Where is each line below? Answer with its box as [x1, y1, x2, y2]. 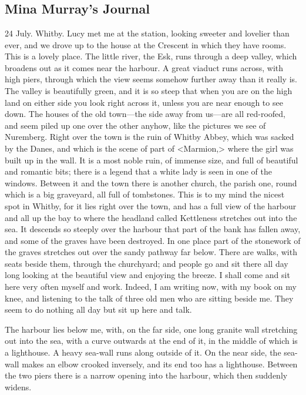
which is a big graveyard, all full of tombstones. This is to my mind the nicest [5, 188, 285, 200]
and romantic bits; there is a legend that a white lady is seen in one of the [5, 165, 272, 178]
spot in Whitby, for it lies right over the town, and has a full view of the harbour [5, 199, 297, 212]
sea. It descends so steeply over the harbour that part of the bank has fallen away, [5, 223, 301, 235]
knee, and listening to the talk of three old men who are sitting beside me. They [5, 292, 294, 304]
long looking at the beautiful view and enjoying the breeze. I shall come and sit [5, 269, 290, 281]
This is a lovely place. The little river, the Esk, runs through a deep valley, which [5, 50, 297, 62]
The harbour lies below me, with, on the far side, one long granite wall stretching [5, 323, 298, 335]
